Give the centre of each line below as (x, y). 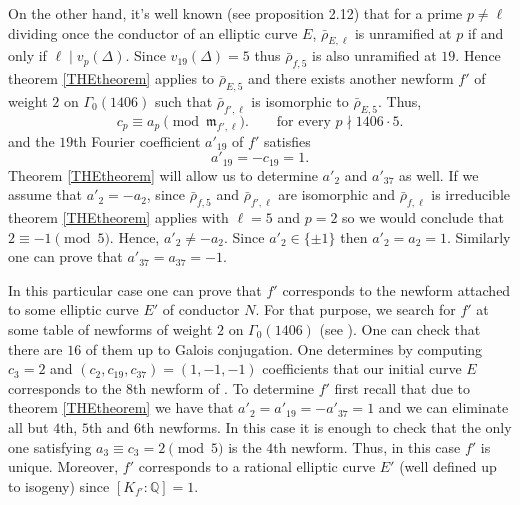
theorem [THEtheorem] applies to (111, 78)
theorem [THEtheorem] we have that (121, 407)
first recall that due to (402, 387)
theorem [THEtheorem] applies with (118, 217)
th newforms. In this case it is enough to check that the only (326, 426)
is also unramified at (374, 55)
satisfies (287, 140)
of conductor (201, 309)
